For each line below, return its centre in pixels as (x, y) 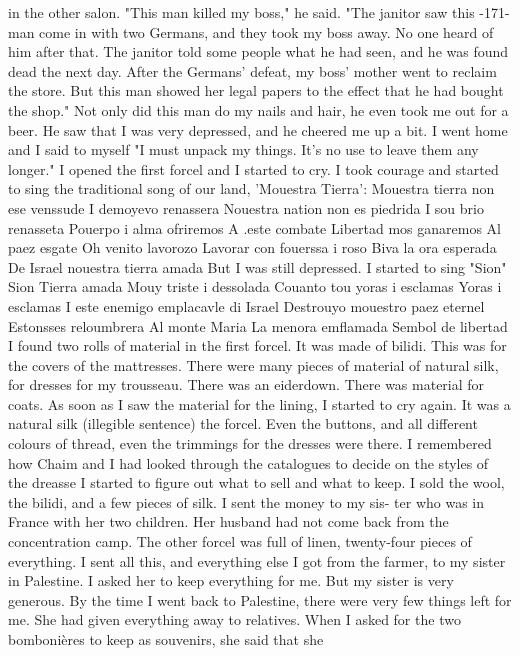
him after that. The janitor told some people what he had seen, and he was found (258, 51)
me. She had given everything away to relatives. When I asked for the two (234, 619)
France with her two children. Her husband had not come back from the (228, 521)
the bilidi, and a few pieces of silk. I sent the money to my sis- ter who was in (246, 501)
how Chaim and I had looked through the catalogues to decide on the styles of (248, 462)
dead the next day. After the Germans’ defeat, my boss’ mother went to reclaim (252, 70)
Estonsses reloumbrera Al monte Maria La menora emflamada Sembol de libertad (258, 325)
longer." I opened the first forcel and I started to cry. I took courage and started (253, 168)
